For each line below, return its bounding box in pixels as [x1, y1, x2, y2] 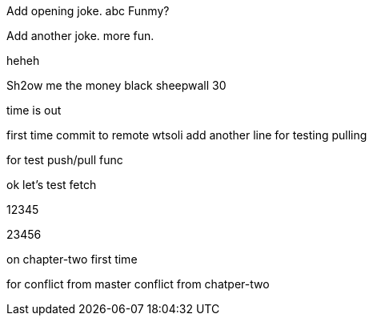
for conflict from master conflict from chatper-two [6, 277, 270, 291]
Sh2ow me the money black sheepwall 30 [6, 78, 227, 92]
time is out [6, 103, 62, 117]
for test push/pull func [6, 153, 123, 167]
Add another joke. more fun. [6, 29, 154, 42]
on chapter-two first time [6, 252, 138, 266]
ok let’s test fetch [6, 178, 97, 191]
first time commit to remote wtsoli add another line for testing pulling [6, 128, 367, 142]
